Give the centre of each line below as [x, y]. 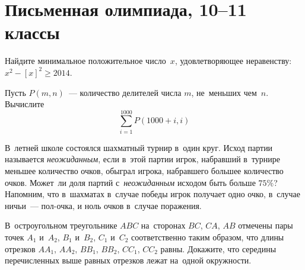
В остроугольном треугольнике [61, 225]
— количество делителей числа [125, 92]
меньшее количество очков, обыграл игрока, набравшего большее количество [144, 171]
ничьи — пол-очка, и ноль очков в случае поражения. [103, 205]
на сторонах [163, 225]
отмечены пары [266, 225]
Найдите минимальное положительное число [85, 61]
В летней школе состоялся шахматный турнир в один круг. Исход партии [139, 147]
